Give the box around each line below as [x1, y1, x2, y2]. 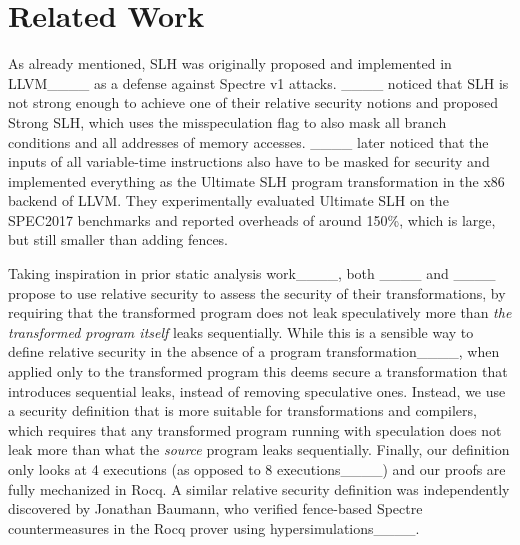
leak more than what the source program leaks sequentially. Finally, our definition [8, 439, 510, 460]
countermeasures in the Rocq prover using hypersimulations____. [8, 517, 420, 538]
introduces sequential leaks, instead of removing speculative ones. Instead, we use [8, 380, 506, 401]
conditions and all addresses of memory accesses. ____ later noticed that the [8, 131, 489, 152]
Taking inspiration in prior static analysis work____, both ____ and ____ [8, 263, 496, 284]
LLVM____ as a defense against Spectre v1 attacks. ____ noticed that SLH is [8, 72, 509, 93]
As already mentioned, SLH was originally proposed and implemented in [8, 53, 452, 74]
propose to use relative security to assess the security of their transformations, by [8, 282, 506, 303]
